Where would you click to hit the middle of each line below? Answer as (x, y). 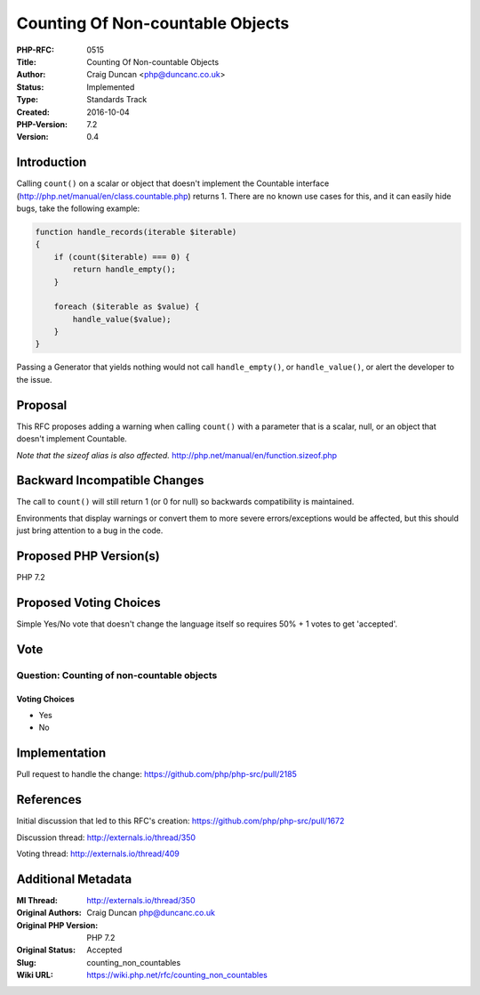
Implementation (61, 753)
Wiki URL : (35, 975)
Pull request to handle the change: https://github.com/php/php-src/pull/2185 (157, 774)
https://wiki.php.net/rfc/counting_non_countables (177, 975)
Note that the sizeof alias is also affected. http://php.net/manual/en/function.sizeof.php (177, 455)
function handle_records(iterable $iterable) (136, 232)
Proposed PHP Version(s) (88, 556)
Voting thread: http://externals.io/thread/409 (98, 853)
